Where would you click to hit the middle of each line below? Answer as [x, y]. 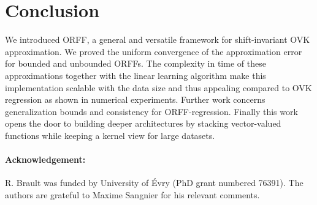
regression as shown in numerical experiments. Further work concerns [135, 99]
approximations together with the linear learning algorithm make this [136, 75]
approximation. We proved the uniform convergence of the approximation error [154, 51]
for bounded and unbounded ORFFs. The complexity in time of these [136, 63]
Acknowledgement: [45, 159]
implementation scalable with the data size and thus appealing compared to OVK [158, 87]
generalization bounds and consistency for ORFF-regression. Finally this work [151, 111]
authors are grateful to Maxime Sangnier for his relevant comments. [132, 194]
